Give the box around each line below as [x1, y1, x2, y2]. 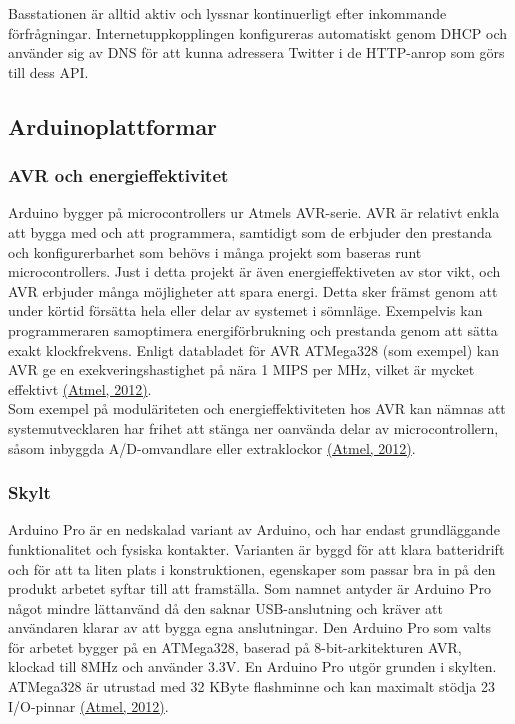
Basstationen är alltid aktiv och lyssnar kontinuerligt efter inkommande [8, 3, 447, 23]
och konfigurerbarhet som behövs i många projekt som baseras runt [8, 241, 422, 262]
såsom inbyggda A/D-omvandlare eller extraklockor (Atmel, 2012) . [8, 437, 416, 458]
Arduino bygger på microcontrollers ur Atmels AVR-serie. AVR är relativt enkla [8, 202, 500, 223]
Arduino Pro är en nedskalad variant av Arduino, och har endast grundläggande [8, 519, 500, 540]
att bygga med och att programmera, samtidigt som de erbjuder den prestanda [8, 221, 492, 242]
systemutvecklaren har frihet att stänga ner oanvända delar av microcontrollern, [8, 417, 499, 438]
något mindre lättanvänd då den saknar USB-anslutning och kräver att [8, 597, 443, 618]
